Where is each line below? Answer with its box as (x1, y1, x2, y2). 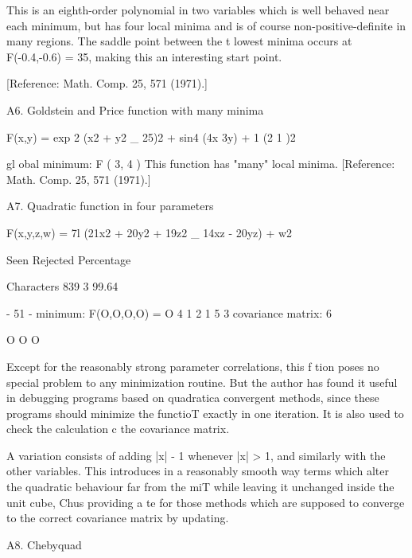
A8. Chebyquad (6, 536, 82, 552)
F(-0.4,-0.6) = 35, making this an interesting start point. (6, 48, 282, 64)
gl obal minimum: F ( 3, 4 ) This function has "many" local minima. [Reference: (6, 155, 395, 172)
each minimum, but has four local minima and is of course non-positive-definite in (6, 17, 406, 33)
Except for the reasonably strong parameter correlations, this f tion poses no (6, 357, 379, 374)
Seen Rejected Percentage (6, 251, 131, 267)
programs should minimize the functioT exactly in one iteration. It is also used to (6, 404, 404, 421)
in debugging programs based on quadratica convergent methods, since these (6, 389, 379, 406)
